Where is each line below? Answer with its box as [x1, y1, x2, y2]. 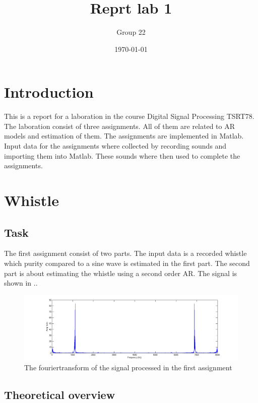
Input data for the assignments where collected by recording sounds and [4, 141, 227, 151]
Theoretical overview [4, 386, 115, 402]
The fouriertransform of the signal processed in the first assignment [24, 362, 232, 372]
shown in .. [4, 278, 38, 288]
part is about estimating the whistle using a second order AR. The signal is [4, 267, 237, 278]
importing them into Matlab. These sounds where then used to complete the [4, 150, 240, 161]
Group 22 [116, 27, 146, 37]
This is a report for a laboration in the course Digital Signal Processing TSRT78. [4, 111, 254, 121]
